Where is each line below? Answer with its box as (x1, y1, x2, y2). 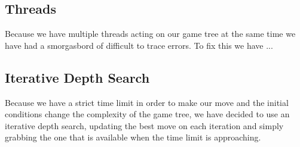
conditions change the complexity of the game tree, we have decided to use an (5, 108, 290, 120)
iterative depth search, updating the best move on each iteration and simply (5, 119, 284, 132)
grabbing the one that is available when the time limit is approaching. (5, 131, 261, 143)
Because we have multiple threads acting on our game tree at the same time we (5, 27, 296, 40)
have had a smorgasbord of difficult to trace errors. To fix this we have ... (5, 39, 273, 51)
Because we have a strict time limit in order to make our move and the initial (5, 96, 289, 108)
